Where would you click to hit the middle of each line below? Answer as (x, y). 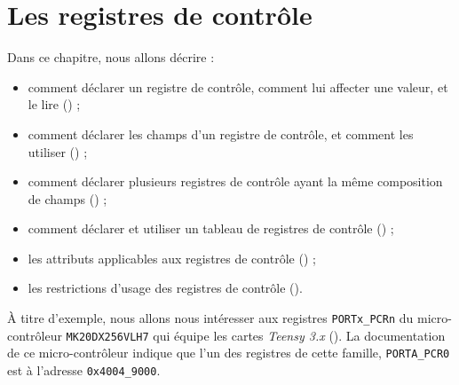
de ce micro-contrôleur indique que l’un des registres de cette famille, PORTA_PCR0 (229, 353)
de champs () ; (67, 198)
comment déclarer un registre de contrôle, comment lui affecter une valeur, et (238, 86)
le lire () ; (54, 104)
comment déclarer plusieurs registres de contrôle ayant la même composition (235, 181)
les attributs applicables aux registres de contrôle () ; (172, 258)
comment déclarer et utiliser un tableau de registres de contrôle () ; (211, 228)
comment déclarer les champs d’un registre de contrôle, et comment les (221, 134)
